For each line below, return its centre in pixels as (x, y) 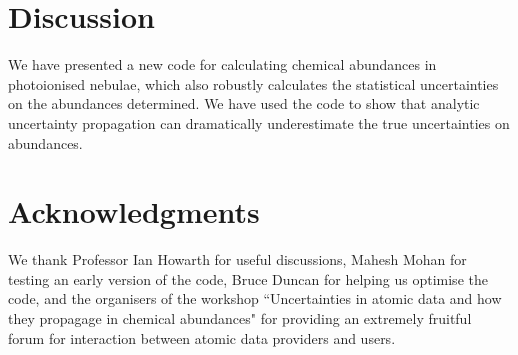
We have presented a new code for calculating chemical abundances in (222, 64)
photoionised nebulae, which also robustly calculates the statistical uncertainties (253, 83)
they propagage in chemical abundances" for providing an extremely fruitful (240, 318)
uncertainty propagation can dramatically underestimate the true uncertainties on (259, 122)
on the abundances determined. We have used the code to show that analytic (244, 103)
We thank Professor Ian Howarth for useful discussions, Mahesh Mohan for (237, 259)
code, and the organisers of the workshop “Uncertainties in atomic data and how (255, 298)
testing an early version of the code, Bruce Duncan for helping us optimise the (248, 278)
